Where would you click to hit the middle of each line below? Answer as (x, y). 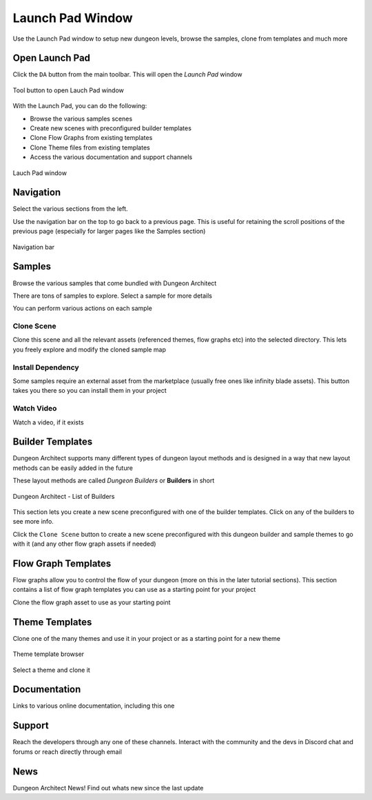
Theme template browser (49, 654)
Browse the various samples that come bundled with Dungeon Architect (115, 283)
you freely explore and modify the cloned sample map (90, 349)
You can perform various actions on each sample (83, 308)
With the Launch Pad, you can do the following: (80, 106)
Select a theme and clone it (52, 670)
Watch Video (35, 409)
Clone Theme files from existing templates (90, 147)
